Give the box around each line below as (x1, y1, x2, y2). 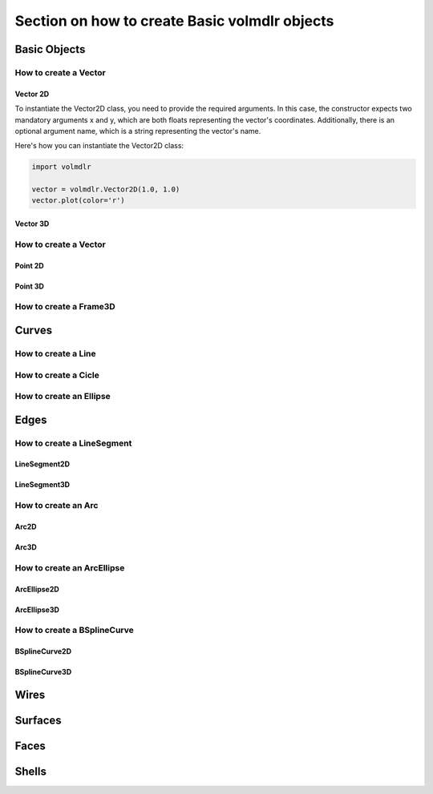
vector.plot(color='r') (31, 196, 126, 205)
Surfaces (14, 713, 62, 727)
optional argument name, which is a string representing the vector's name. (14, 126, 261, 135)
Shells (14, 765, 47, 778)
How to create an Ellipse (14, 391, 111, 402)
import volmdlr (31, 163, 91, 171)
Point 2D (14, 260, 44, 270)
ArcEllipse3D (14, 605, 60, 615)
